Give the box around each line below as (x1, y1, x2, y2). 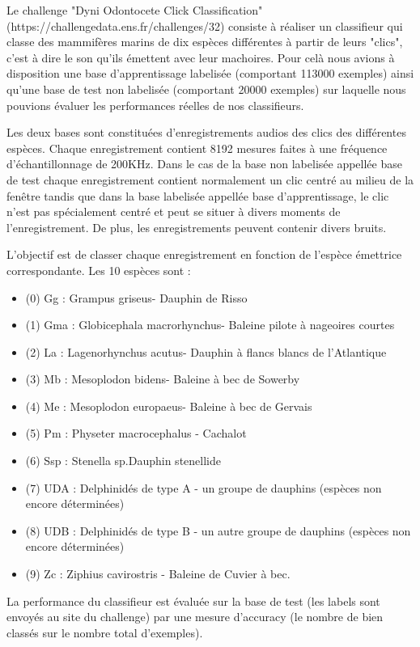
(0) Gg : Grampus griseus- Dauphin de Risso (25, 289, 248, 306)
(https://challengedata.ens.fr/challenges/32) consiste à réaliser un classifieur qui (6, 17, 403, 34)
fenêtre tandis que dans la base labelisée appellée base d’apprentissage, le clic (6, 187, 389, 204)
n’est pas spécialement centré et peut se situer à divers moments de (6, 203, 341, 220)
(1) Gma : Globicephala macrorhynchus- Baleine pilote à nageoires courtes (25, 316, 395, 333)
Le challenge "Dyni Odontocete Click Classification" (6, 2, 263, 18)
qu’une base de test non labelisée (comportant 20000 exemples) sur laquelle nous (6, 80, 406, 97)
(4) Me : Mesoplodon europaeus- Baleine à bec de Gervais (25, 397, 312, 414)
